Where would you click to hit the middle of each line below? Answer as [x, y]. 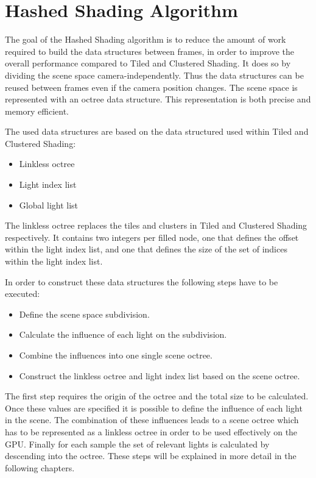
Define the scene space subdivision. [84, 314]
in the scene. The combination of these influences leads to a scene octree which [152, 420]
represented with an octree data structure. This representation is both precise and [158, 99]
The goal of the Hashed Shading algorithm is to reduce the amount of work [146, 39]
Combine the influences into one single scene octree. [116, 355]
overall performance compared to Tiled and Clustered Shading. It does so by [148, 63]
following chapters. [40, 467]
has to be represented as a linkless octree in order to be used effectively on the [151, 431]
